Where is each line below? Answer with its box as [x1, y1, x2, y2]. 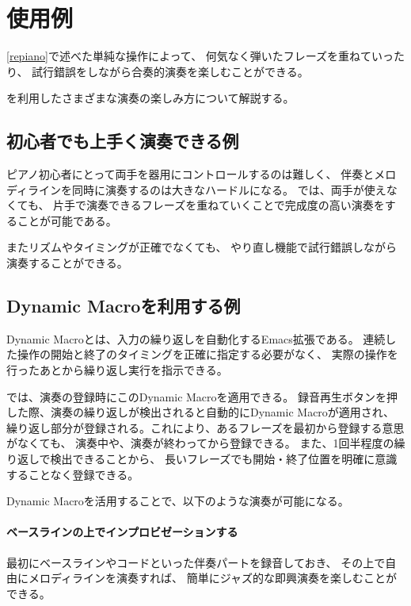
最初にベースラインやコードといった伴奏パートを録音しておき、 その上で [6, 554, 386, 570]
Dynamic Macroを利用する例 [6, 293, 241, 318]
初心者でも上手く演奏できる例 [6, 128, 239, 153]
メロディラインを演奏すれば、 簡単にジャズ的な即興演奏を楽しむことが [28, 570, 397, 586]
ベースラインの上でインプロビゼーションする [6, 524, 238, 540]
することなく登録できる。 [6, 466, 139, 482]
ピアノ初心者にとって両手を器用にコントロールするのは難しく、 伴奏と [6, 166, 375, 182]
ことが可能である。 [17, 212, 117, 228]
